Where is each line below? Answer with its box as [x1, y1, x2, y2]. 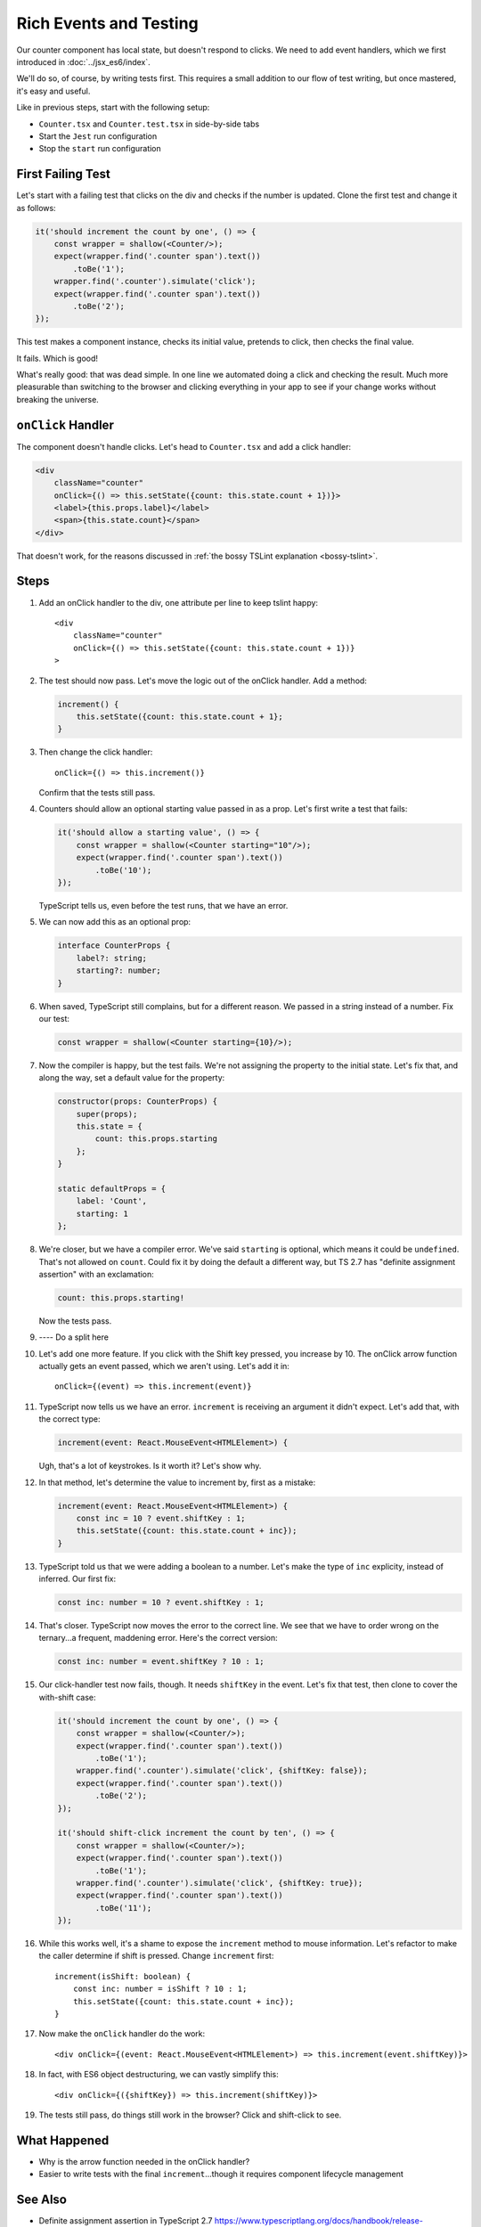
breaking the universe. [16, 394, 100, 404]
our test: [38, 1013, 70, 1024]
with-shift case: [38, 1692, 97, 1702]
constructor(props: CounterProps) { [57, 1097, 218, 1106]
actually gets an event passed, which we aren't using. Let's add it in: [38, 1361, 289, 1372]
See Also [16, 2192, 67, 2207]
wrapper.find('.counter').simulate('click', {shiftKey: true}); [76, 1878, 363, 1888]
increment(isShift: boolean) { [54, 1971, 192, 1981]
